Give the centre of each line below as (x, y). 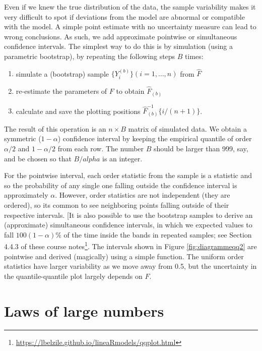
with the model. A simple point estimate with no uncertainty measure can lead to (130, 26)
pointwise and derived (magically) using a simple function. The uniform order (124, 256)
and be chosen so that (38, 158)
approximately (26, 195)
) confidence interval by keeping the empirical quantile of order (155, 138)
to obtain (130, 91)
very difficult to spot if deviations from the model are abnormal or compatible (124, 16)
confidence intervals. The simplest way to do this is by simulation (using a (118, 46)
